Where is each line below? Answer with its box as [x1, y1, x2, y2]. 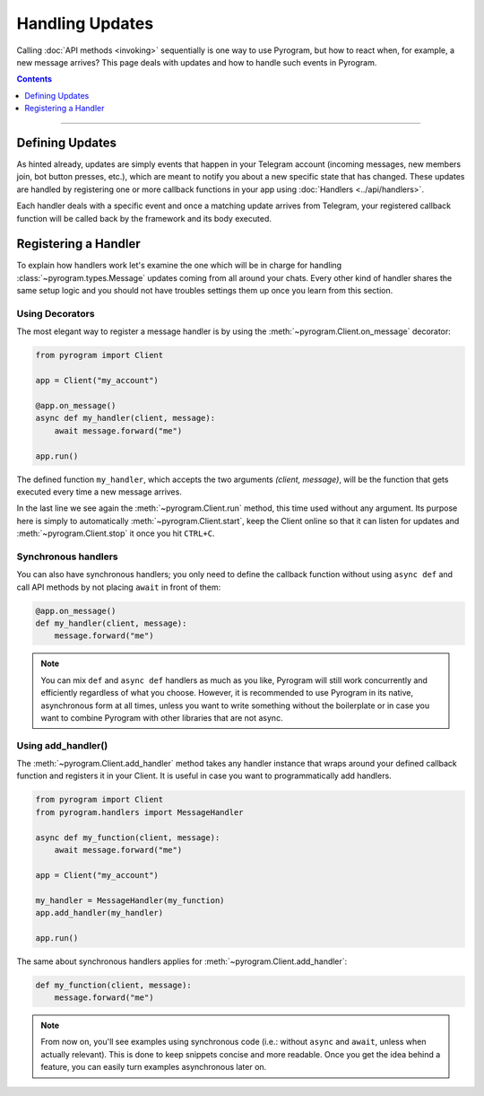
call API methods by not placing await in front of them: [16, 582, 221, 592]
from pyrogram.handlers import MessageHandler [35, 807, 244, 817]
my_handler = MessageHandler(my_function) [35, 895, 225, 906]
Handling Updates [16, 13, 154, 33]
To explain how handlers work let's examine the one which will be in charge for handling [16, 260, 342, 271]
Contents [16, 74, 53, 84]
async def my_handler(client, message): [35, 413, 215, 424]
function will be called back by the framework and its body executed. [16, 213, 272, 224]
